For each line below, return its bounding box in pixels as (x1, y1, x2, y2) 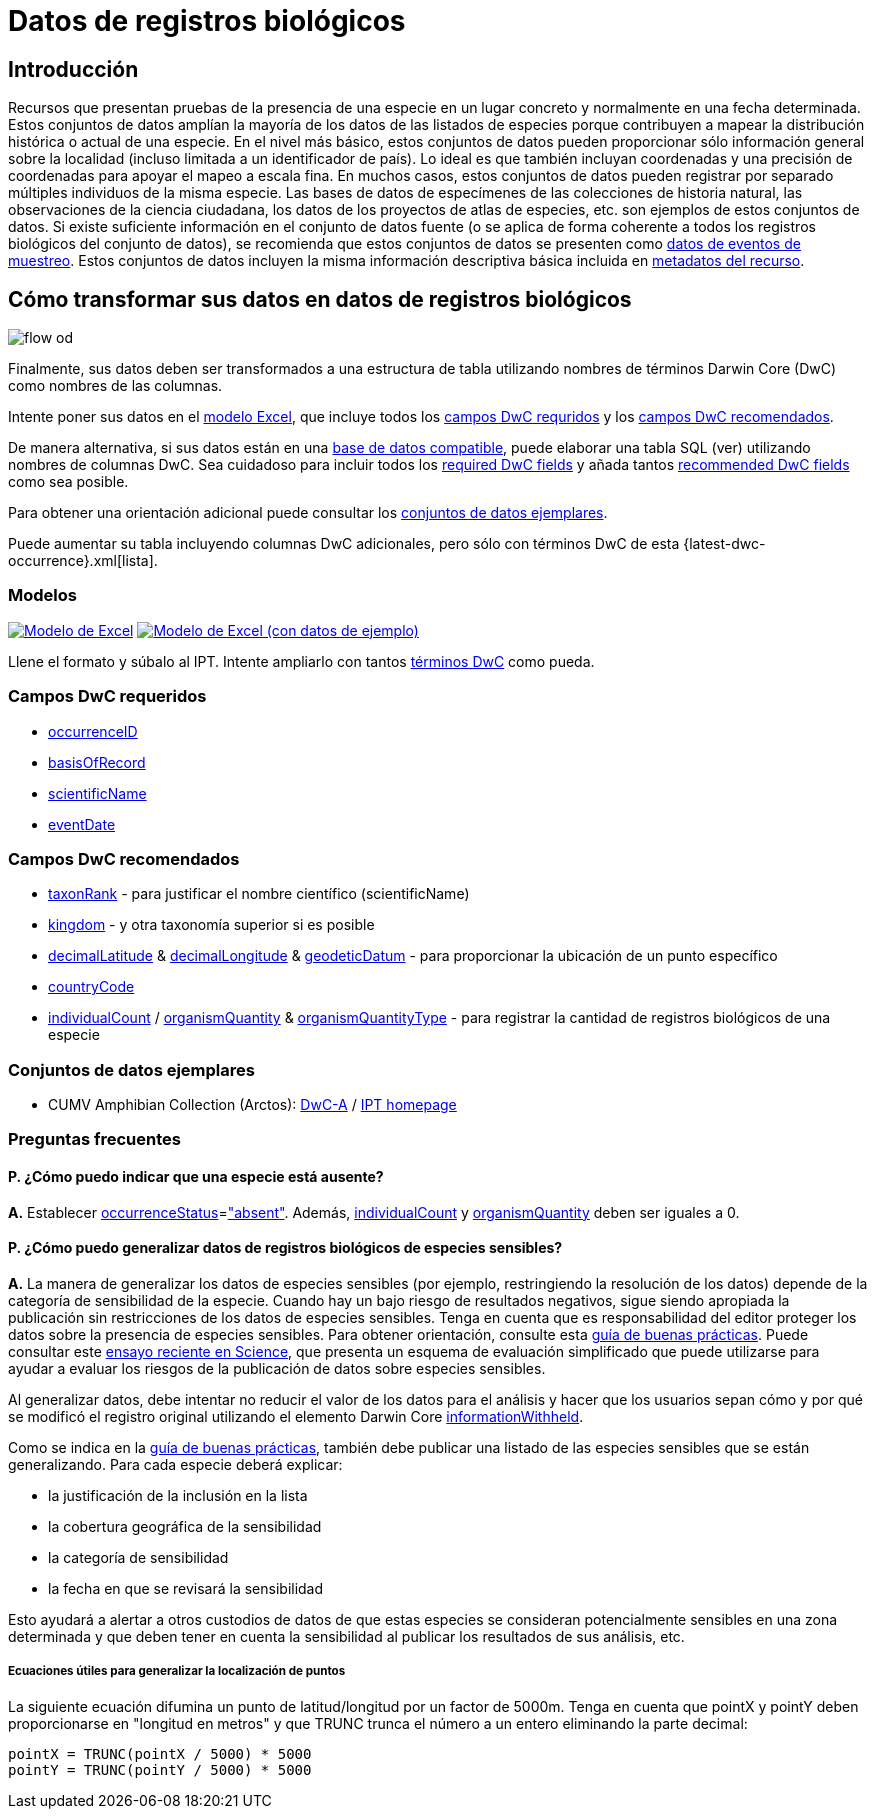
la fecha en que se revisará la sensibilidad (48, 1579, 324, 1597)
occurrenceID (48, 722, 138, 740)
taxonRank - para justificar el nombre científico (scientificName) (48, 885, 470, 903)
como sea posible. (8, 473, 129, 491)
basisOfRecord (48, 753, 146, 771)
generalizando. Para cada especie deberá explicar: (8, 1455, 343, 1473)
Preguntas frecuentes (8, 1129, 181, 1150)
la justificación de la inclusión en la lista (48, 1486, 308, 1504)
